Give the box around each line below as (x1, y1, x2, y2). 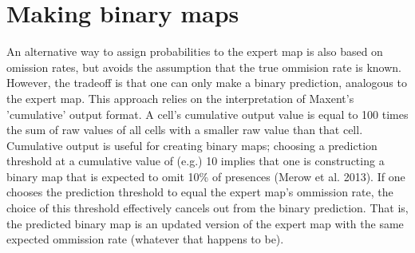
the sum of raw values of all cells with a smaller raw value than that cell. (6, 121, 363, 138)
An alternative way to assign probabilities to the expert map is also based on (6, 43, 383, 60)
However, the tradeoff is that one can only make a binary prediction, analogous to (6, 74, 407, 91)
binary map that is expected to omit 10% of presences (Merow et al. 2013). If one (6, 168, 405, 184)
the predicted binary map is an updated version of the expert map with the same (6, 215, 404, 231)
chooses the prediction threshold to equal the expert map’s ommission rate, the (6, 184, 393, 200)
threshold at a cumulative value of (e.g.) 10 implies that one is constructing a (6, 152, 385, 169)
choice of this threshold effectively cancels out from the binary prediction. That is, (6, 200, 409, 216)
